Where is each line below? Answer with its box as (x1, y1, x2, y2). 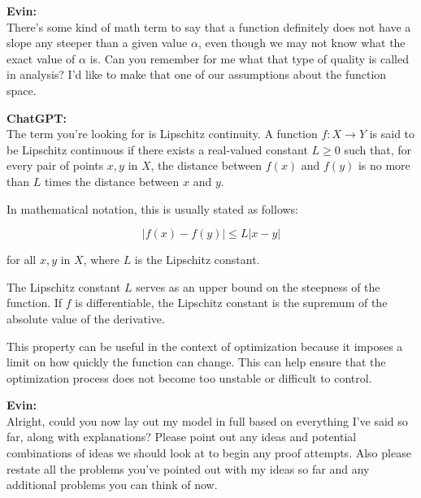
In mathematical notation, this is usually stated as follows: (7, 200, 299, 217)
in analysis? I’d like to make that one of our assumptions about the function (7, 66, 387, 83)
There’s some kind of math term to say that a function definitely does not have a (7, 18, 411, 35)
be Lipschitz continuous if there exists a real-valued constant (7, 141, 308, 158)
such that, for (344, 141, 411, 158)
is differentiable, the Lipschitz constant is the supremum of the (75, 294, 388, 311)
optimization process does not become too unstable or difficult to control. (7, 369, 372, 386)
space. (7, 81, 37, 98)
